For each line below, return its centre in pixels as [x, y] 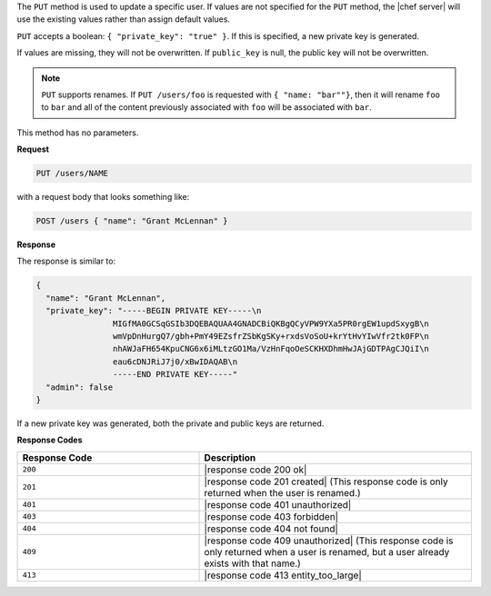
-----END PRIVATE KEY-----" [175, 374]
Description [230, 457]
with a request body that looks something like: [103, 197]
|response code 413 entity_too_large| [283, 575]
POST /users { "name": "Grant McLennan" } [132, 221]
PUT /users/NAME [72, 174]
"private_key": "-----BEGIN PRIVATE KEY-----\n [154, 311]
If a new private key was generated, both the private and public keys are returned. [170, 423]
